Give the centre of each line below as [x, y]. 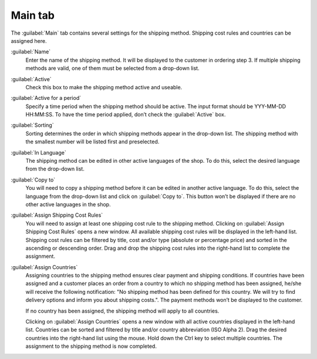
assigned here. [29, 41]
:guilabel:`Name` [31, 52]
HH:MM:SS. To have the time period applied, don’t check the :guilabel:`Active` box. [126, 115]
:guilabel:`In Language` [39, 152]
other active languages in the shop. [68, 204]
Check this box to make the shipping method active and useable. [104, 87]
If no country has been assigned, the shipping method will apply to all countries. [122, 311]
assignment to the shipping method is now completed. [91, 346]
